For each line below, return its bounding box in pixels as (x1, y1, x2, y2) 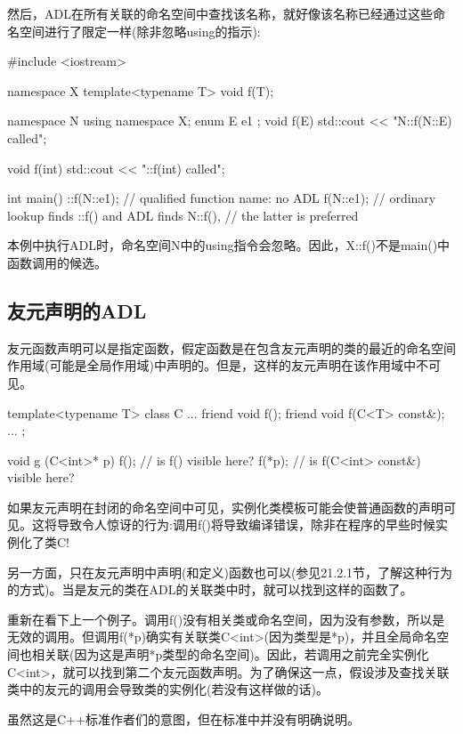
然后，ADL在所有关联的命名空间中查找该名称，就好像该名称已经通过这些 (7, 4, 433, 22)
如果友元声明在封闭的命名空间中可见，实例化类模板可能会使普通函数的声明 (7, 497, 443, 516)
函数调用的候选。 (7, 253, 107, 271)
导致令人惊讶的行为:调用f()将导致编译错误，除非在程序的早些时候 (56, 515, 436, 534)
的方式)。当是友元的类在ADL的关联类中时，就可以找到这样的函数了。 (7, 580, 413, 599)
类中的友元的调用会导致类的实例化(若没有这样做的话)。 (7, 680, 329, 698)
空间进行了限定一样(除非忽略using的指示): (19, 21, 261, 40)
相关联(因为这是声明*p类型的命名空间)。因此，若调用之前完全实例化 (31, 645, 429, 664)
